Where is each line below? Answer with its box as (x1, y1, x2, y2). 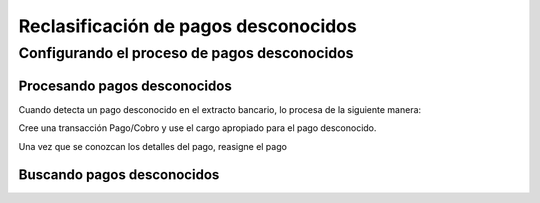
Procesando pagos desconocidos (18, 77, 232, 94)
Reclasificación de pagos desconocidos (18, 15, 357, 37)
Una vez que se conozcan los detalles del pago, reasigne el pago (18, 140, 287, 152)
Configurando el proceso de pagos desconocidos (18, 44, 354, 62)
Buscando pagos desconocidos (18, 166, 220, 184)
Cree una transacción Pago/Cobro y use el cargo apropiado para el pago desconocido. (18, 122, 377, 134)
